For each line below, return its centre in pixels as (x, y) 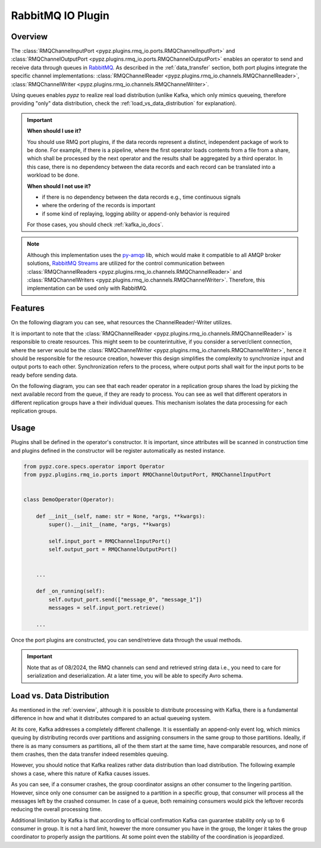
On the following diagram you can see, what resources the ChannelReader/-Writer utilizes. (122, 323)
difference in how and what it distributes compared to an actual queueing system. (111, 718)
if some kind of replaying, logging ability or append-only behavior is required (136, 214)
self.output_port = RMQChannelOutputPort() (113, 550)
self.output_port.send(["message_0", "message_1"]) (125, 599)
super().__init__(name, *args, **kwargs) (110, 525)
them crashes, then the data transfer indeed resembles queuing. (90, 754)
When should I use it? (54, 131)
